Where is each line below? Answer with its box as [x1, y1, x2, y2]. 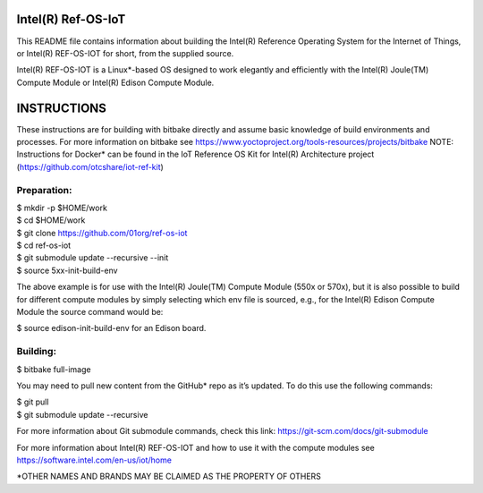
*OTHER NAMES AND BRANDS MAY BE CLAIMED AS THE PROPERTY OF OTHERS [16, 471, 322, 482]
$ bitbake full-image [16, 363, 91, 375]
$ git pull [16, 396, 49, 407]
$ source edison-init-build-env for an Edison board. [16, 323, 207, 334]
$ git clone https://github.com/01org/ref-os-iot [16, 227, 188, 238]
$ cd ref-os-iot [16, 240, 72, 251]
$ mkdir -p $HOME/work [16, 202, 107, 213]
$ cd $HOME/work [16, 215, 86, 225]
